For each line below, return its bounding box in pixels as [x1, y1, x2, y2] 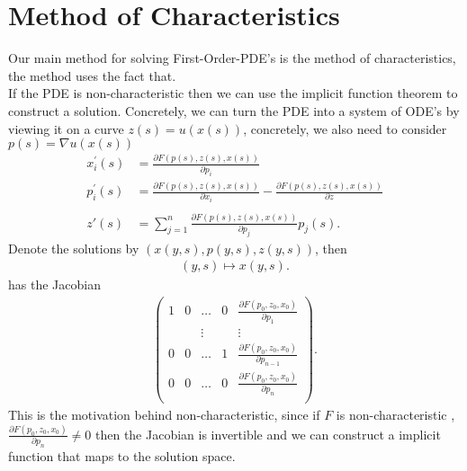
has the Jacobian [8, 275, 101, 294]
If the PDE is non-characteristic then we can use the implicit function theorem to [8, 84, 458, 102]
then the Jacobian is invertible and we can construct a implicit [94, 424, 441, 443]
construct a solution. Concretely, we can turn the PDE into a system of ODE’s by [8, 101, 460, 120]
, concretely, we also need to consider [243, 119, 447, 138]
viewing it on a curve [8, 119, 124, 138]
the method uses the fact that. [8, 66, 176, 84]
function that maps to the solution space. [8, 447, 236, 466]
